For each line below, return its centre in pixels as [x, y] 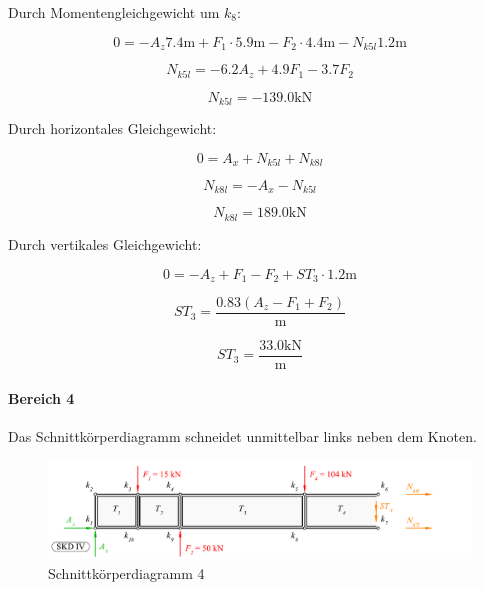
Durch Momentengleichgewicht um [114, 12]
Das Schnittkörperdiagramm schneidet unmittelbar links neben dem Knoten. [242, 435]
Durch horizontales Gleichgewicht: [112, 127]
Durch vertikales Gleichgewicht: [105, 243]
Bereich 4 [41, 397]
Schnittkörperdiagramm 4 [126, 573]
